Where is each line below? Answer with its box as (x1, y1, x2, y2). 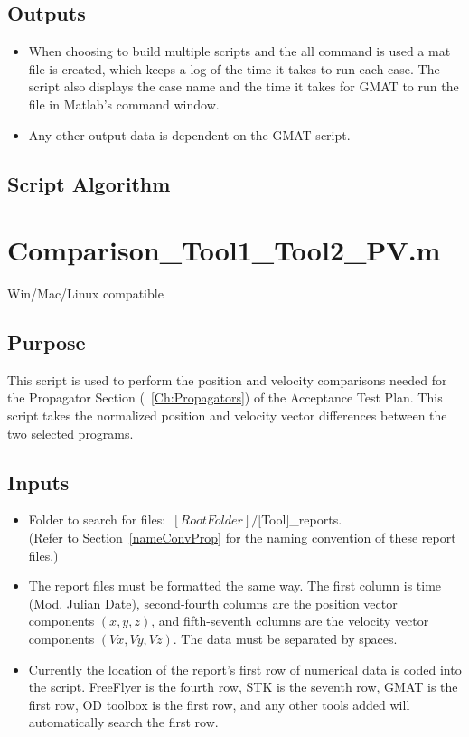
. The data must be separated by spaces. (173, 629, 398, 648)
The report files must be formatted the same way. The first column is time (28, 576, 442, 595)
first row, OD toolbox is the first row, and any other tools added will (28, 694, 410, 713)
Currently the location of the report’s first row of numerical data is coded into (28, 659, 462, 678)
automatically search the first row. (28, 713, 219, 732)
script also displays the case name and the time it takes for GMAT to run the (28, 77, 459, 96)
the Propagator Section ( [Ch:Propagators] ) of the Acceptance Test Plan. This (7, 388, 443, 407)
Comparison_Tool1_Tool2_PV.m (7, 231, 441, 269)
